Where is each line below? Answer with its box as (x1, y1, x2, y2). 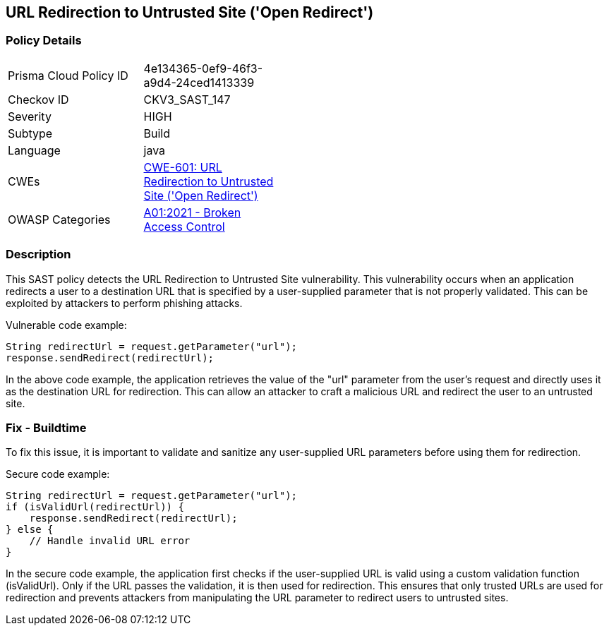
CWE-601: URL (143, 160, 222, 174)
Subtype (8, 126, 53, 140)
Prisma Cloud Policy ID (8, 68, 128, 83)
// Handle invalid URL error (29, 535, 191, 547)
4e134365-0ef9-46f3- (143, 61, 263, 76)
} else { (6, 524, 54, 536)
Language (8, 143, 61, 157)
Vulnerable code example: (6, 318, 127, 331)
